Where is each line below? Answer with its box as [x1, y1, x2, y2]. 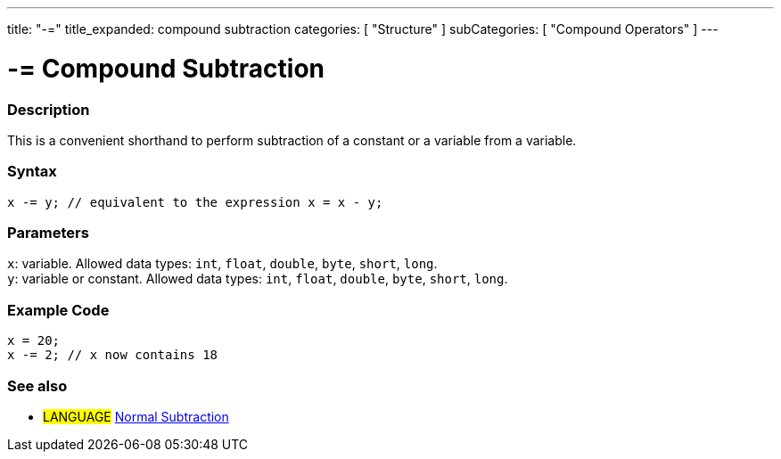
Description [7, 100, 90, 119]
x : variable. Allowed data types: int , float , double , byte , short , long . [7, 256, 438, 272]
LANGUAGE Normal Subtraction [43, 408, 229, 424]
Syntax [7, 162, 57, 181]
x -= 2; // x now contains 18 [7, 348, 218, 363]
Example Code [7, 300, 110, 319]
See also [7, 376, 68, 395]
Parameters [7, 224, 89, 242]
